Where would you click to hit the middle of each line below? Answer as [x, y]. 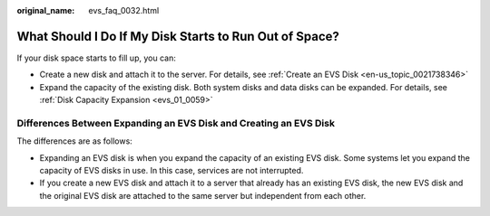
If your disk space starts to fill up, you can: [96, 58]
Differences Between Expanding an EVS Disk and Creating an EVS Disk [176, 123]
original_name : [46, 10]
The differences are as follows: [75, 141]
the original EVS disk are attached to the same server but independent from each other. [203, 195]
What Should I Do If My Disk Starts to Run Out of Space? [178, 36]
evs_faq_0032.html [124, 10]
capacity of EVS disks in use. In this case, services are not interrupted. [171, 170]
